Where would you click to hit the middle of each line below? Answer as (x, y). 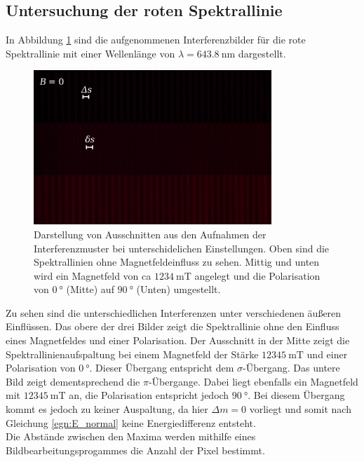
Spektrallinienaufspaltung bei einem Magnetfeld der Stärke (132, 354)
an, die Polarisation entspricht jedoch (149, 395)
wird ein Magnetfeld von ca (93, 275)
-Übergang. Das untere (291, 368)
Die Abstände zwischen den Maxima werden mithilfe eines (131, 436)
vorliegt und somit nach (300, 409)
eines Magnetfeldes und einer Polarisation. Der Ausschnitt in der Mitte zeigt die (178, 340)
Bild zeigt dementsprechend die (73, 381)
